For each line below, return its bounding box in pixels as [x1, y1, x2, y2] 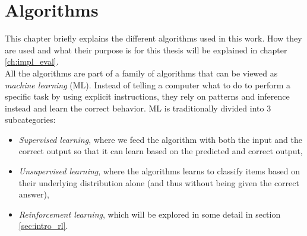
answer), [18, 188, 49, 200]
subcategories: [5, 113, 56, 126]
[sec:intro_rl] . [18, 219, 68, 232]
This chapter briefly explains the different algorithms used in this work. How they [5, 32, 302, 44]
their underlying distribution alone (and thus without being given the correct [18, 176, 299, 189]
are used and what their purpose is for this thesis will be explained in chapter [5, 43, 287, 56]
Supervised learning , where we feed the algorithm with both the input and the [18, 133, 303, 145]
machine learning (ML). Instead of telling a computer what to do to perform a [5, 78, 291, 91]
